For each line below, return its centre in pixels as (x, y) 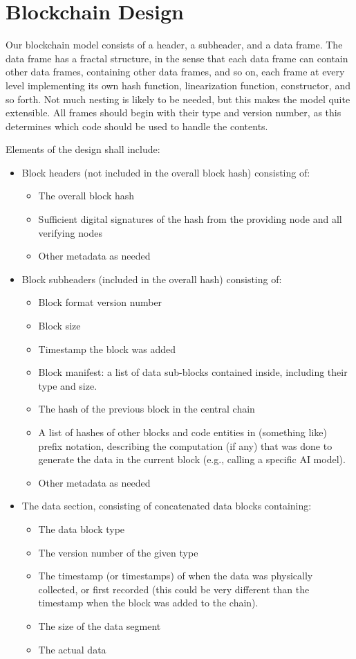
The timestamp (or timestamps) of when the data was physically (176, 576)
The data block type (82, 529)
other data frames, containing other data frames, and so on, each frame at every (175, 72)
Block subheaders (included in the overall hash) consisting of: (152, 279)
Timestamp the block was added (107, 349)
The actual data (72, 649)
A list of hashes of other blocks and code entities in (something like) (182, 432)
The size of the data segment (100, 625)
